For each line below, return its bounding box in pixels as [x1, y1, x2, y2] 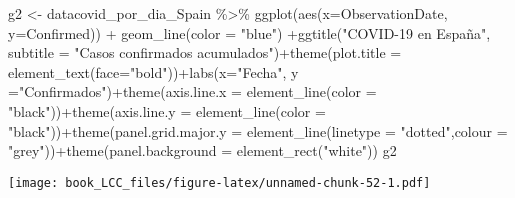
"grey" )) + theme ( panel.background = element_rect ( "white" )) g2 [8, 140, 397, 161]
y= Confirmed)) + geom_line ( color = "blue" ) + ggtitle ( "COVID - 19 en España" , [8, 22, 491, 43]
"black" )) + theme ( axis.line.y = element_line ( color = [8, 100, 326, 121]
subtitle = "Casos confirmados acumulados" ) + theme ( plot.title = [8, 42, 402, 63]
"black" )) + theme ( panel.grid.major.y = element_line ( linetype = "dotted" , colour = [8, 120, 508, 141]
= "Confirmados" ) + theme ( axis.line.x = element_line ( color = [8, 81, 377, 102]
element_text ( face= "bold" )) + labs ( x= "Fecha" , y [8, 61, 299, 82]
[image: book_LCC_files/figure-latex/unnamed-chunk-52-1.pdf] [8, 175, 431, 190]
